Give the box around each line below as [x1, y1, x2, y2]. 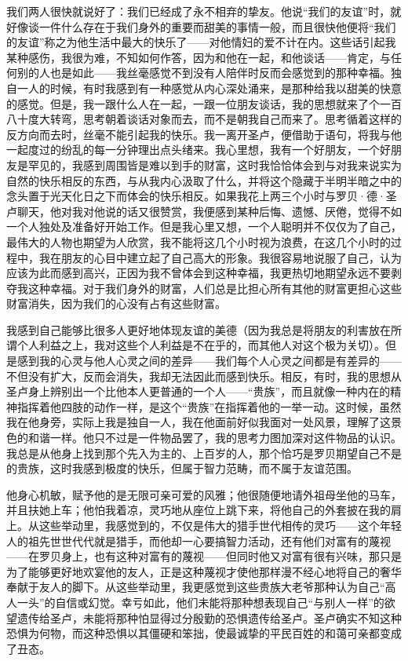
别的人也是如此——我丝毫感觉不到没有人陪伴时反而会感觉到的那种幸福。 [16, 64, 391, 81]
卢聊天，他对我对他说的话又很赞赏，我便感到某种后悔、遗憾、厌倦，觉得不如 [6, 203, 402, 219]
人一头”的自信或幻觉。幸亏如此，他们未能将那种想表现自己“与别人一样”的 [6, 593, 384, 610]
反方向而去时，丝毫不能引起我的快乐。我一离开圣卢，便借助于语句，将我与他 [6, 126, 402, 142]
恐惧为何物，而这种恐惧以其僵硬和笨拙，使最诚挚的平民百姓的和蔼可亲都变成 [6, 625, 402, 641]
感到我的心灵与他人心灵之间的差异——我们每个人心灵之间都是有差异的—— [16, 352, 402, 369]
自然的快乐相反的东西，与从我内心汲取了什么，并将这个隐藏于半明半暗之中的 [6, 172, 402, 188]
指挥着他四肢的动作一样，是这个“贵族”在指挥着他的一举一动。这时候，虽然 [16, 398, 402, 414]
